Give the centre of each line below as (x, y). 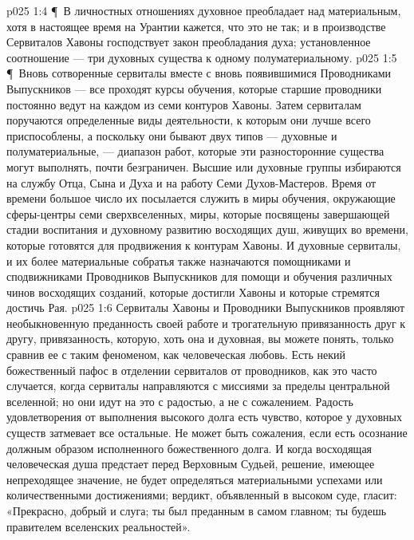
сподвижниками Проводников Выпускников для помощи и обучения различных (199, 276)
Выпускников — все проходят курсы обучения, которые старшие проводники (194, 88)
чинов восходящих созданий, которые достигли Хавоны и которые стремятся (193, 292)
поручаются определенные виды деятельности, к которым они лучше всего (189, 120)
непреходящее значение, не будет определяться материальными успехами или (195, 479)
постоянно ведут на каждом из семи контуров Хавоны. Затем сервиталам (184, 104)
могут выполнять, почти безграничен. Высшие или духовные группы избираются (204, 166)
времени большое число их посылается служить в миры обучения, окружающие (201, 198)
